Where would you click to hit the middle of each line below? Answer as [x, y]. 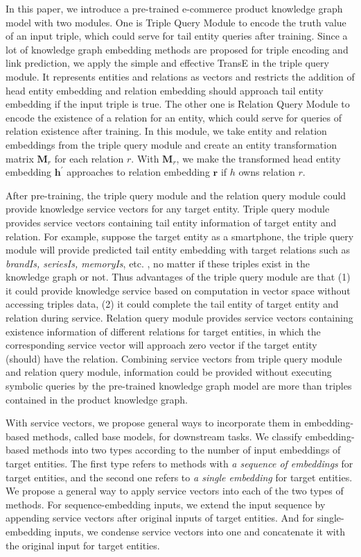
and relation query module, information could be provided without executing [169, 372]
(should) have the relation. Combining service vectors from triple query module [174, 358]
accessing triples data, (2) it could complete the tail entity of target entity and [172, 304]
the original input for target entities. [83, 545]
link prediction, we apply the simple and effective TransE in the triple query [167, 63]
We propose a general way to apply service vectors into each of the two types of [175, 491]
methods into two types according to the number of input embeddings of [186, 450]
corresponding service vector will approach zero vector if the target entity [161, 345]
